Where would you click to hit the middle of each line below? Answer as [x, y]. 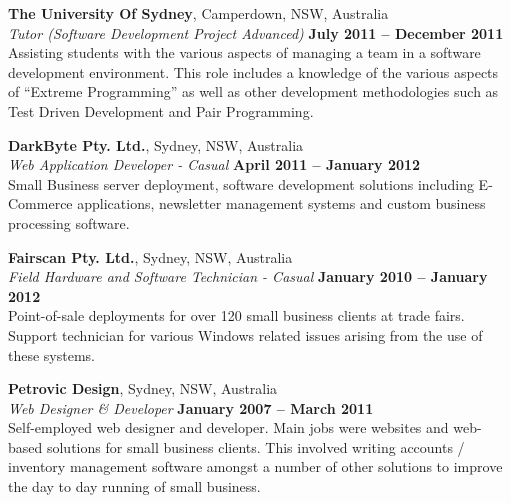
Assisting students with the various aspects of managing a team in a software [244, 52]
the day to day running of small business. [134, 486]
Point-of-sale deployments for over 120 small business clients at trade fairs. [236, 315]
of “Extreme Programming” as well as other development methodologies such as [253, 91]
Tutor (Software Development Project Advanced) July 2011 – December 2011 [256, 32]
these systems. [51, 354]
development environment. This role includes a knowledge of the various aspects [253, 71]
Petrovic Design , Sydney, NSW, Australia [143, 388]
